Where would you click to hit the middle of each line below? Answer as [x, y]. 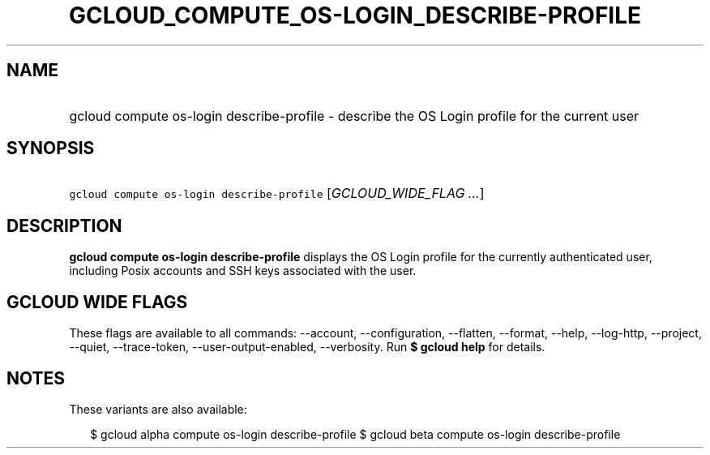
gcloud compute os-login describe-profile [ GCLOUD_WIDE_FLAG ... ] [277, 193]
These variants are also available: [158, 409]
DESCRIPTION [64, 225]
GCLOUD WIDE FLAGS [97, 302]
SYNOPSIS [51, 148]
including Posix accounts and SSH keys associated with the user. [243, 271]
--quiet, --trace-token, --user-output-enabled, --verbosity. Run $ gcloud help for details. [307, 347]
